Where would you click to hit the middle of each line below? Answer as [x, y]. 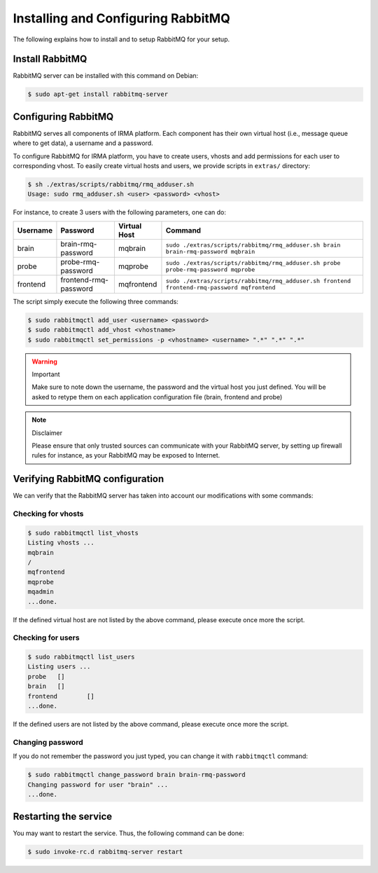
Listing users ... [59, 667]
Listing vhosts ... [61, 543]
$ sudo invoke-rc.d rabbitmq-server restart [105, 852]
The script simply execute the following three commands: [96, 301]
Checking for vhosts [48, 514]
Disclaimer [47, 433]
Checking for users [46, 638]
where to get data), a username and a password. [83, 143]
